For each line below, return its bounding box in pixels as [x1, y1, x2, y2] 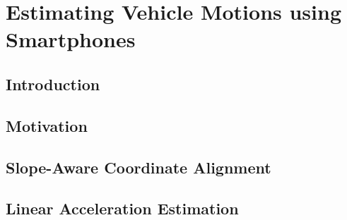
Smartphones [6, 25, 136, 54]
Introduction [6, 73, 100, 94]
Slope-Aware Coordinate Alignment [6, 156, 271, 178]
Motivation [6, 114, 88, 136]
